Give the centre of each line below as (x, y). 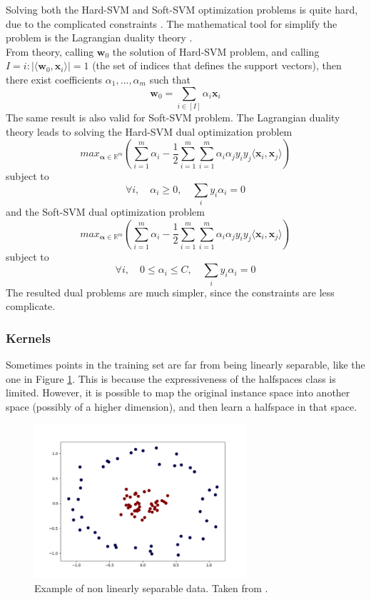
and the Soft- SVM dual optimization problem (105, 212)
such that (170, 79)
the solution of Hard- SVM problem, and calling (216, 51)
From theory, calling (50, 51)
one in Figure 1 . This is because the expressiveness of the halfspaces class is (171, 378)
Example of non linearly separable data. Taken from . (151, 587)
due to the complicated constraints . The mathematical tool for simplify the (172, 23)
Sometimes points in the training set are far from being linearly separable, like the (185, 364)
